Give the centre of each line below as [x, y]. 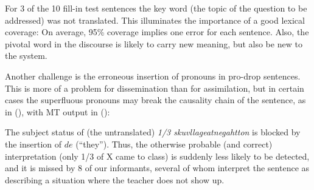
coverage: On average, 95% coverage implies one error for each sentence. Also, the [157, 32]
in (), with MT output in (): [58, 111]
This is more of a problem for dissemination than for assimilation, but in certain [155, 88]
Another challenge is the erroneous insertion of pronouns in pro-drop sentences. [153, 76]
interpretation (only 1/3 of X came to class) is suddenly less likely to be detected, [157, 156]
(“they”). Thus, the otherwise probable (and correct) [174, 144]
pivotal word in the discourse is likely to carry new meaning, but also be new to [154, 43]
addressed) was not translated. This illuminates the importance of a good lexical [155, 20]
